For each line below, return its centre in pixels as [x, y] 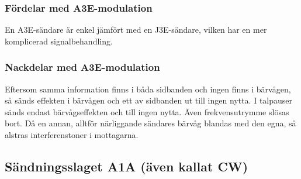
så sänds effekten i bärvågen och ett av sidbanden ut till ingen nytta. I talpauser [149, 100]
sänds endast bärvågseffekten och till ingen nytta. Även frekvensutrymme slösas [147, 111]
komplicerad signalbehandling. [59, 41]
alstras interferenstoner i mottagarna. [72, 135]
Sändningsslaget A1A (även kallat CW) [127, 166]
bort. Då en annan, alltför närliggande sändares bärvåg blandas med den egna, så [150, 123]
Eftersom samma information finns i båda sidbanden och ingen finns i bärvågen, [148, 89]
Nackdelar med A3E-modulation [82, 67]
